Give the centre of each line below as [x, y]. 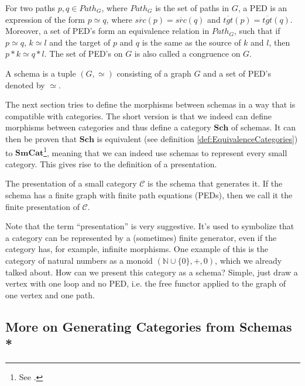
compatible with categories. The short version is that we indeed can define [138, 116]
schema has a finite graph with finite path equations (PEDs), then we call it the [149, 194]
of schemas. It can [263, 127]
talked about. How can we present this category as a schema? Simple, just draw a [152, 272]
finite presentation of [42, 206]
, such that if [257, 31]
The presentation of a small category [71, 183]
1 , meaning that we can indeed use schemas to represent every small [165, 151]
